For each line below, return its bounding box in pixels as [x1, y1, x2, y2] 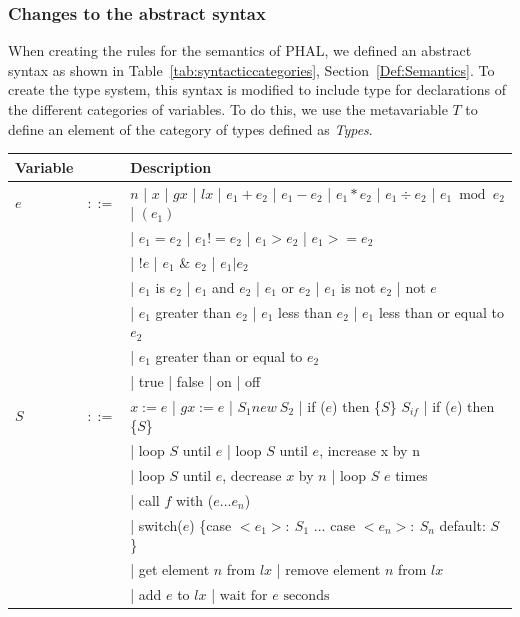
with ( [175, 489, 214, 510]
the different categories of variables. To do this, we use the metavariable [8, 99, 448, 119]
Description [130, 156, 212, 177]
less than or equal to [378, 301, 504, 322]
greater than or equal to [155, 345, 303, 366]
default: [439, 514, 486, 535]
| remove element [276, 559, 381, 580]
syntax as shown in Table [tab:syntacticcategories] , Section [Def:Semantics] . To [8, 59, 495, 80]
